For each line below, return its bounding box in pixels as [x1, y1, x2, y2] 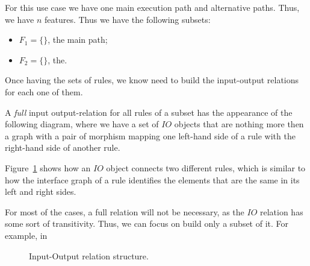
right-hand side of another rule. [5, 141, 120, 154]
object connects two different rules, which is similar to [106, 161, 306, 174]
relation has [259, 205, 303, 218]
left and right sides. [5, 185, 76, 198]
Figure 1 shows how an [5, 161, 91, 174]
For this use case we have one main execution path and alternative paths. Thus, [5, 1, 300, 13]
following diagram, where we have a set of [5, 118, 159, 130]
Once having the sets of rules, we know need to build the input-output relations [5, 74, 299, 86]
